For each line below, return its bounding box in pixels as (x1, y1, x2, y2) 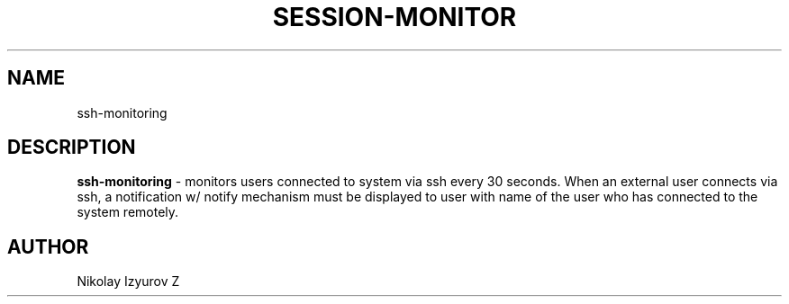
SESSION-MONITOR (272, 2, 517, 32)
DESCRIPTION (7, 136, 136, 159)
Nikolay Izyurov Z (77, 273, 180, 290)
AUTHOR (7, 235, 89, 258)
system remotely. (77, 204, 179, 220)
